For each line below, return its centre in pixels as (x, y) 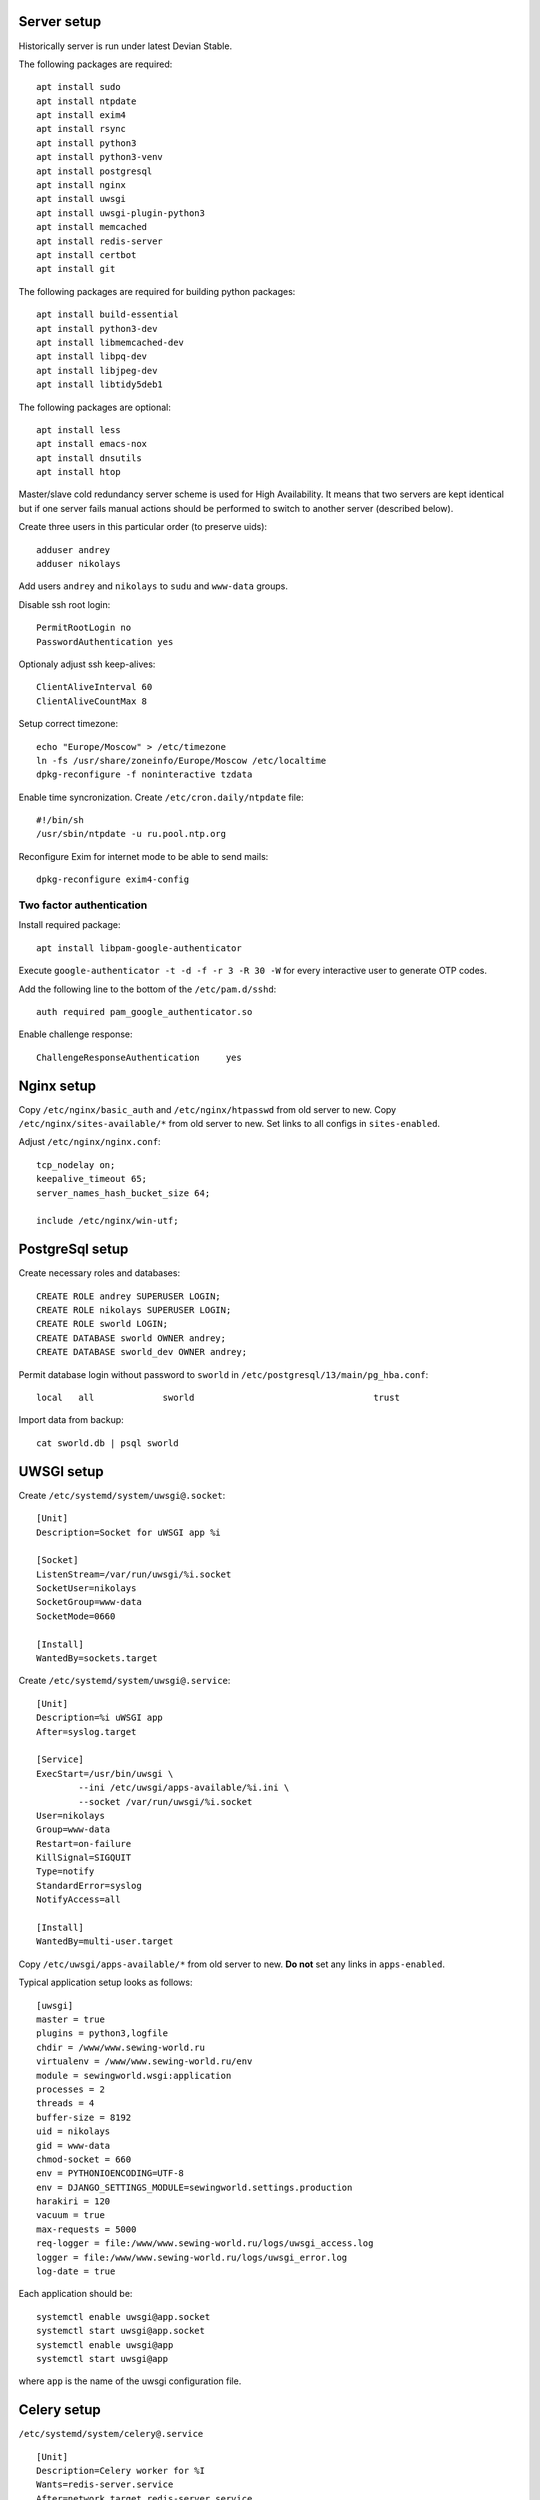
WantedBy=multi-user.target (105, 1941)
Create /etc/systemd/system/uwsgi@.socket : (122, 1495)
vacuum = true (70, 2215)
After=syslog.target (86, 1731)
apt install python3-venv (100, 157)
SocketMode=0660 (76, 1616)
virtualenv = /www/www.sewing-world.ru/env (144, 2061)
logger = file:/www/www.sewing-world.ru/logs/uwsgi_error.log (192, 2257)
